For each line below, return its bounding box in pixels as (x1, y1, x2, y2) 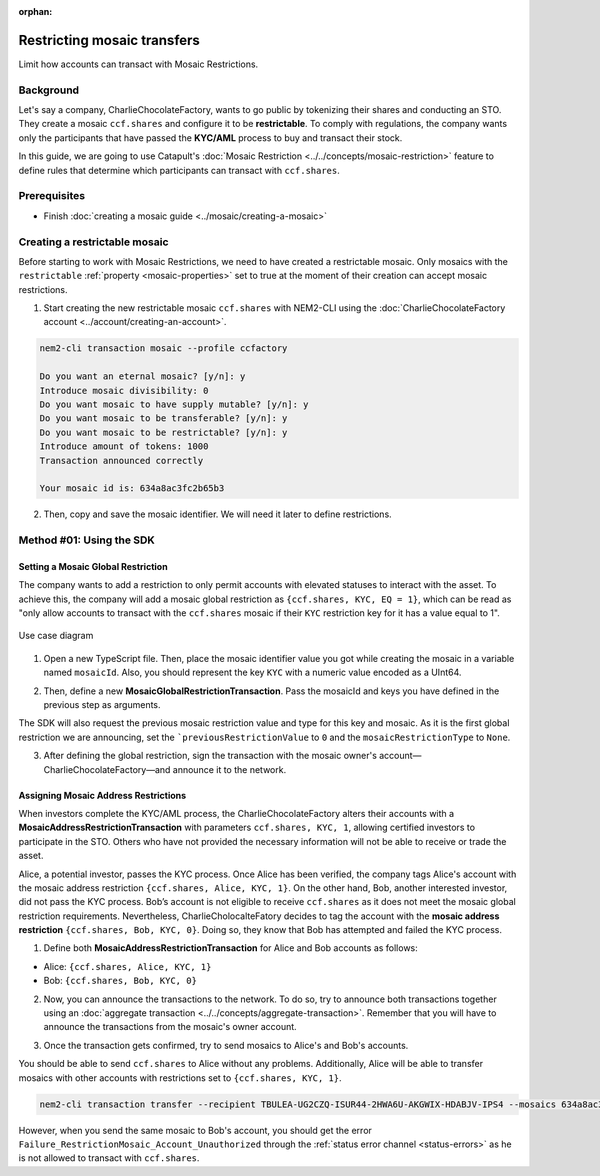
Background (18, 83, 80, 97)
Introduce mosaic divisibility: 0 (39, 385, 209, 396)
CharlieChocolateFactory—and (43, 763, 171, 775)
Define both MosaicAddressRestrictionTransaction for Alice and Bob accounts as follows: (43, 942, 419, 954)
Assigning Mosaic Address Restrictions (18, 789, 187, 801)
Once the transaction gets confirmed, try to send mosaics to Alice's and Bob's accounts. (43, 1039, 409, 1051)
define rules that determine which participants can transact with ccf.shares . (18, 164, 340, 176)
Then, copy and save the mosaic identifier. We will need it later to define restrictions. (43, 508, 392, 520)
